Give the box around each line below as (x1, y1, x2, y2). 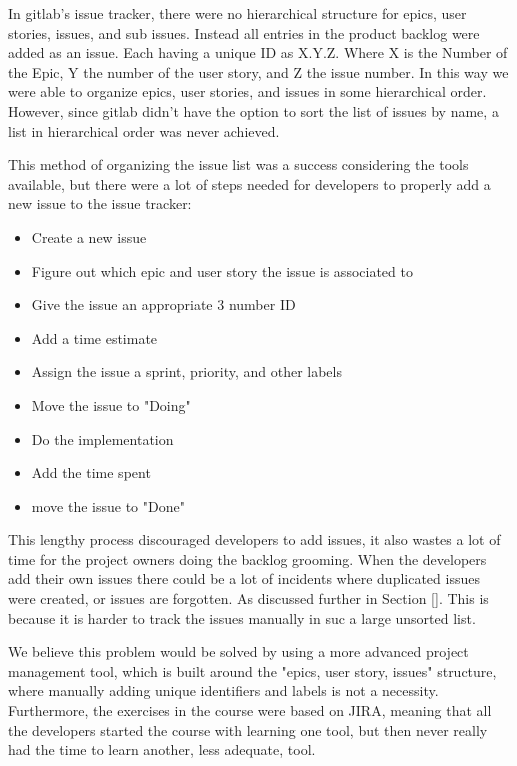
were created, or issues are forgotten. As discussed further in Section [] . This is (8, 588, 489, 609)
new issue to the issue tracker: (8, 193, 192, 214)
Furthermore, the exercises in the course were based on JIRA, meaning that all (8, 700, 492, 721)
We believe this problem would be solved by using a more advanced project (8, 641, 469, 662)
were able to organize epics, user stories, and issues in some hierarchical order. (8, 81, 487, 102)
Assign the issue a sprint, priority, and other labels (31, 361, 342, 382)
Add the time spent (31, 462, 151, 483)
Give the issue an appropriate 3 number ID (31, 294, 296, 315)
